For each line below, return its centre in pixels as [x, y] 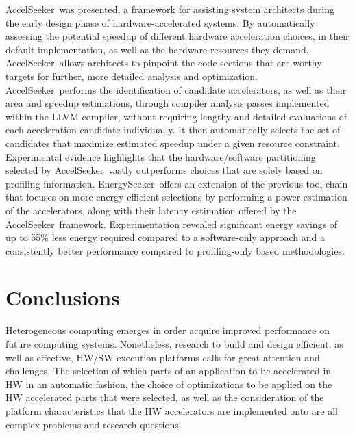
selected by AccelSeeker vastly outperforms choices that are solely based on [164, 170]
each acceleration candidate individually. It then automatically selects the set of [173, 130]
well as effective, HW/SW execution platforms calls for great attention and [163, 357]
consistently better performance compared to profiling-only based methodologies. [175, 250]
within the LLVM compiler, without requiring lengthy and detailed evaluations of [176, 116]
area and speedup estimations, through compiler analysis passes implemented [168, 103]
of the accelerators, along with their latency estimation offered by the [151, 210]
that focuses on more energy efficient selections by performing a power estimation [176, 197]
